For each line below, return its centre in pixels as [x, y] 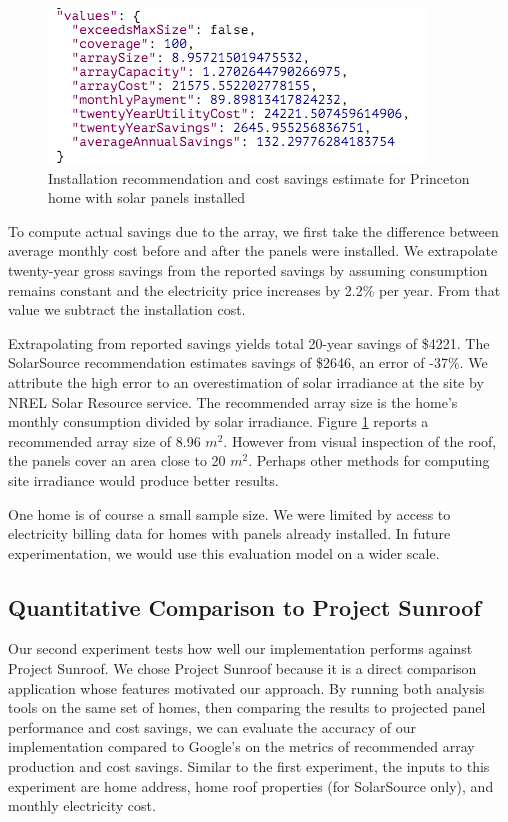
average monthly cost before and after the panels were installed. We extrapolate [253, 250]
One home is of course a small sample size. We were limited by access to [229, 513]
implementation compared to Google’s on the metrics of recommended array [241, 746]
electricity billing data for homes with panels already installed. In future [229, 533]
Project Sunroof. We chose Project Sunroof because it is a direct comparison [242, 668]
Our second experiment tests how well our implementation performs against [240, 648]
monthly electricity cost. [82, 805]
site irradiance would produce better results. [143, 479]
